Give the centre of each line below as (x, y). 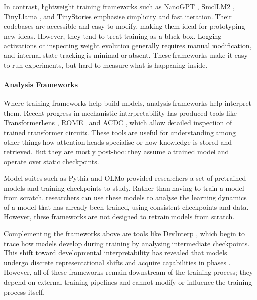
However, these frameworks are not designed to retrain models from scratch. (119, 217)
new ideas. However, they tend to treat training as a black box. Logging (113, 35)
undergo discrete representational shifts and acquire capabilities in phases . (117, 262)
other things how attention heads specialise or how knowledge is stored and (118, 142)
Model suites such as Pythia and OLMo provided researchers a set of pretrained (125, 178)
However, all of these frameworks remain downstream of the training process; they (128, 272)
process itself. (24, 291)
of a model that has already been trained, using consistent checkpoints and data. (126, 207)
